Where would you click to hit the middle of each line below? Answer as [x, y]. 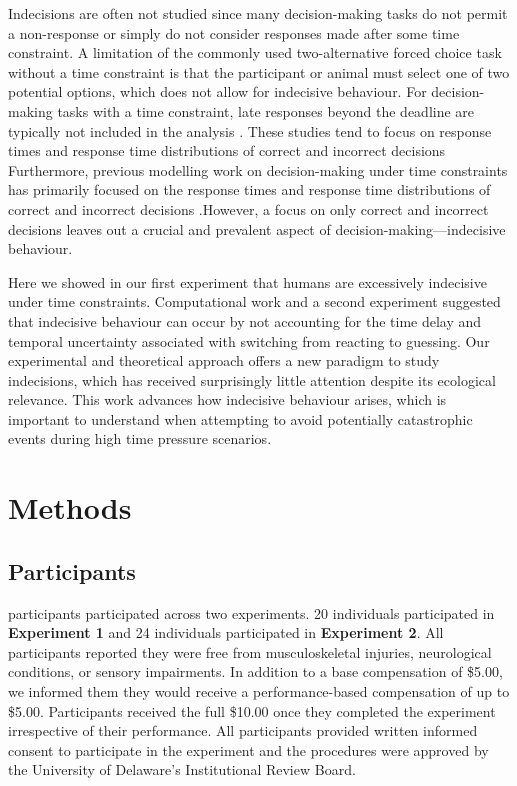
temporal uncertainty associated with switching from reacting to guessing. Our [249, 340]
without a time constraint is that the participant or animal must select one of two [259, 71]
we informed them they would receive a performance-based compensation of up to [259, 691]
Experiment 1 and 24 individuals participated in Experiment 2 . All [226, 632]
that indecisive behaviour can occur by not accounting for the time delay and [245, 320]
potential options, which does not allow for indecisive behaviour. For [217, 91]
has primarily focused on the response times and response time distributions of [249, 189]
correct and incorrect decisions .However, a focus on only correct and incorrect [248, 208]
